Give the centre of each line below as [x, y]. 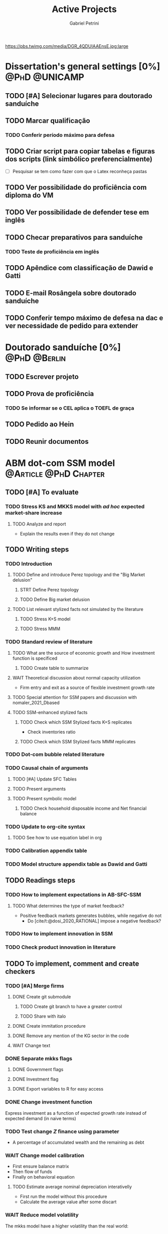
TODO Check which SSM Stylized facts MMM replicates [78, 741]
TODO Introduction [29, 564]
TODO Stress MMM [40, 629]
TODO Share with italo [43, 1016]
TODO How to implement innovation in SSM [59, 934]
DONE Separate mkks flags [39, 1059]
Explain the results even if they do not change [67, 533]
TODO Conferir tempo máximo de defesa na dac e [84, 318]
